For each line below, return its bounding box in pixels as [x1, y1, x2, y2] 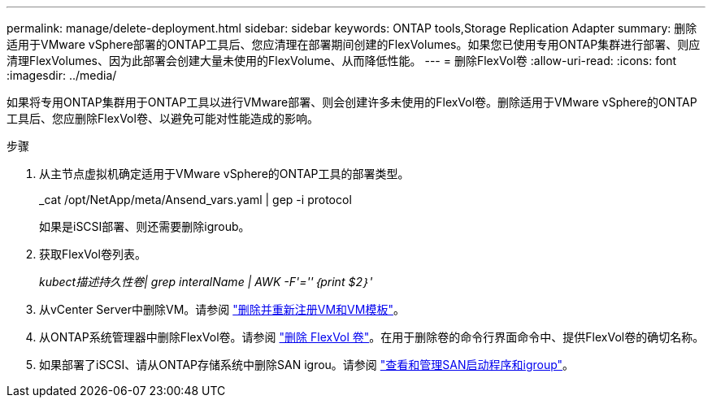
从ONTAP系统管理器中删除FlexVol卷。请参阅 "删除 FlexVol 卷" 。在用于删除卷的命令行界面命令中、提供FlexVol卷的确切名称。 [39, 330, 705, 344]
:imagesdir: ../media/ [7, 68, 117, 82]
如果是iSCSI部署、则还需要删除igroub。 [39, 219, 250, 233]
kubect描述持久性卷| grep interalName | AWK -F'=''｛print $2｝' [39, 275, 373, 289]
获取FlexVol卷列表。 [39, 247, 146, 261]
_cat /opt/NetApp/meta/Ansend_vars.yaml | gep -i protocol [39, 193, 352, 206]
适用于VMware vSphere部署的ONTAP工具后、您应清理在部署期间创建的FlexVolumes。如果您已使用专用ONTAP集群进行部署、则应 [7, 37, 701, 51]
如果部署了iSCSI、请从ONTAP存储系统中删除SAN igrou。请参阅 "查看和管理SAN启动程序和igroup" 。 [39, 358, 575, 371]
